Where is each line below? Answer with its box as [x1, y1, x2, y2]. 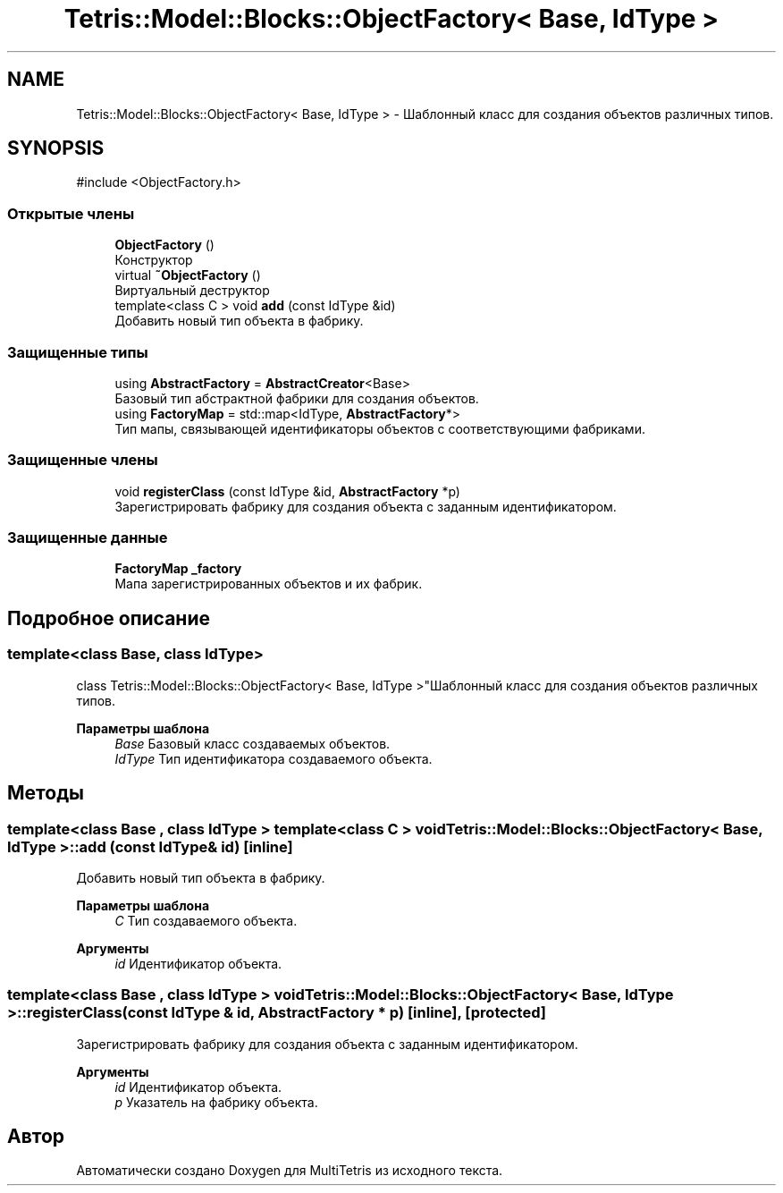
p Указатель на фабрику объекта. [114, 1094, 318, 1110]
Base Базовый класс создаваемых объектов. [114, 735, 391, 751]
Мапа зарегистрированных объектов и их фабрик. [114, 576, 423, 592]
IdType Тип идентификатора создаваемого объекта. [114, 750, 433, 766]
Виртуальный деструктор [114, 283, 270, 299]
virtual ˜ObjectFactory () [114, 267, 261, 283]
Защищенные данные [7, 529, 168, 547]
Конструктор [114, 252, 193, 268]
